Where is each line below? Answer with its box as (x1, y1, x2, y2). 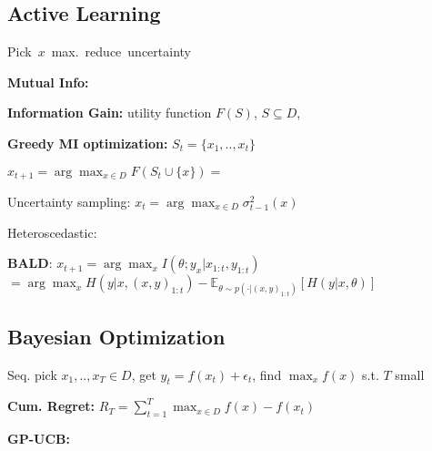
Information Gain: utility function (7, 103, 212, 122)
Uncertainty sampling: (7, 192, 131, 211)
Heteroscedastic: (7, 222, 97, 241)
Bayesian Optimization (7, 322, 226, 350)
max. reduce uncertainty (51, 42, 191, 61)
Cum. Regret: (7, 396, 95, 415)
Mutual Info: (7, 72, 89, 91)
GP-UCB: (7, 429, 70, 448)
